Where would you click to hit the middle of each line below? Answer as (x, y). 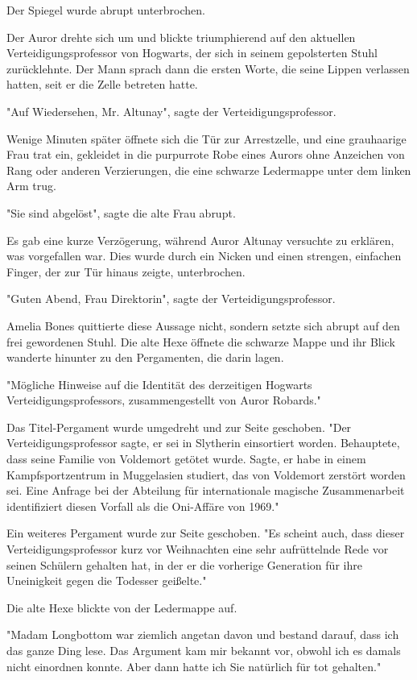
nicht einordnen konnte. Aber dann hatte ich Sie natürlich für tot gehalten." (194, 666)
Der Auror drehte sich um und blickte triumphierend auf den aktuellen (181, 37)
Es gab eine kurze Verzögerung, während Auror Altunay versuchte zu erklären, (200, 240)
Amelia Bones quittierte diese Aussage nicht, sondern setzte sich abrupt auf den (203, 325)
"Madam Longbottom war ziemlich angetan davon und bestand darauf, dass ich (203, 634)
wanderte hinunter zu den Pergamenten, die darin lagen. (145, 357)
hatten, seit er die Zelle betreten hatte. (102, 84)
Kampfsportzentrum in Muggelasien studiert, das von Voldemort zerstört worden (206, 474)
